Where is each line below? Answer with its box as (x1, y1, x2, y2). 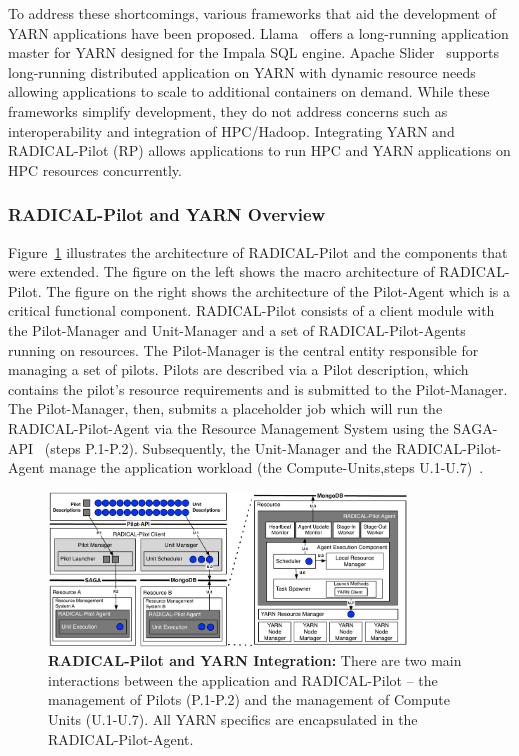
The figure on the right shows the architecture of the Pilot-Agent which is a (46, 280, 511, 301)
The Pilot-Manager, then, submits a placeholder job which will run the (8, 398, 443, 419)
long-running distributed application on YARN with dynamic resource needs (8, 61, 476, 82)
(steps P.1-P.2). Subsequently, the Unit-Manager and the (44, 437, 392, 458)
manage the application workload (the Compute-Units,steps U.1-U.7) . (49, 457, 484, 478)
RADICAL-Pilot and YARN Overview (8, 202, 326, 227)
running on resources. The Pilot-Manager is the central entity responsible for (8, 339, 479, 360)
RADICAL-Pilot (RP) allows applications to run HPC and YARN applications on (8, 140, 511, 161)
